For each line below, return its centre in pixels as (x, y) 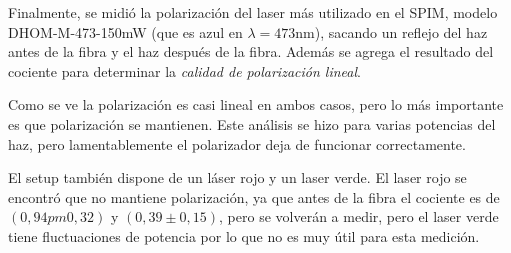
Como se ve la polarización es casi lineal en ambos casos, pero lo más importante (256, 104)
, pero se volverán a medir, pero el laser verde (359, 216)
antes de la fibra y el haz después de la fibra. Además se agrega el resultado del (251, 51)
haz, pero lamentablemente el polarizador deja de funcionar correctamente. (237, 143)
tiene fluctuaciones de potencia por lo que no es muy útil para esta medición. (244, 235)
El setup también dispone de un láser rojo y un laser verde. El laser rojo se (237, 177)
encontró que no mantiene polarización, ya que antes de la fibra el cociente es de (254, 196)
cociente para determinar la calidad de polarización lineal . (184, 70)
